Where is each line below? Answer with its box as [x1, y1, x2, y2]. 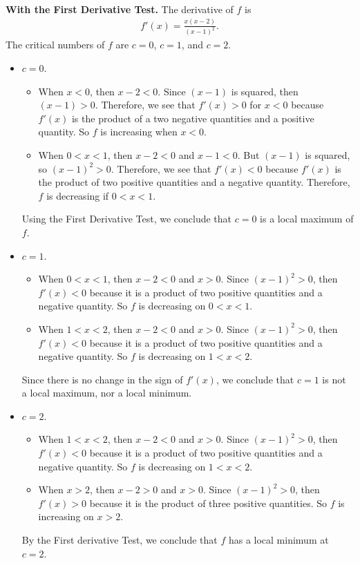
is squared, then [231, 84, 299, 98]
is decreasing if [46, 188, 109, 202]
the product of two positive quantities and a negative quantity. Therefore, [38, 175, 350, 189]
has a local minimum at [228, 533, 329, 547]
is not [322, 372, 346, 386]
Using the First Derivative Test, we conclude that [21, 211, 232, 226]
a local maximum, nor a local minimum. [21, 385, 192, 400]
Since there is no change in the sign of [21, 372, 183, 386]
